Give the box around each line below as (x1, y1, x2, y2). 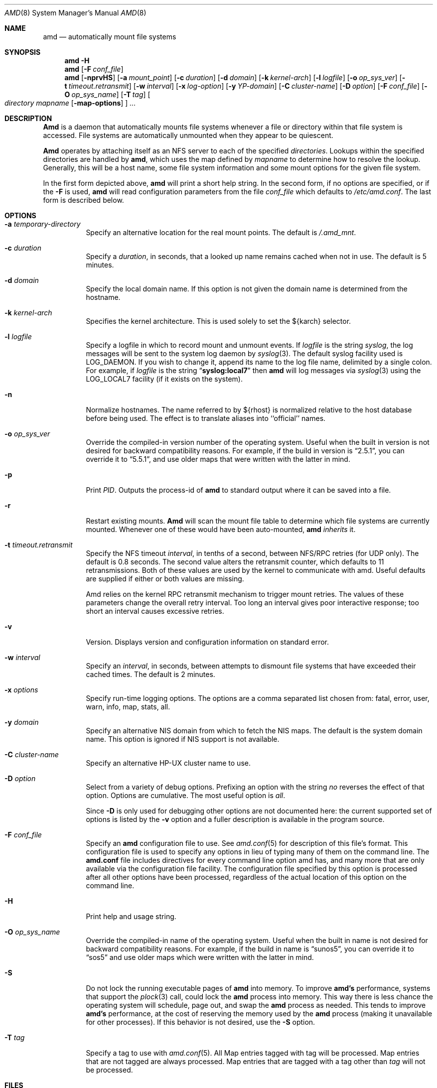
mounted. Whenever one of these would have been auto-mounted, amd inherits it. (86, 525, 356, 534)
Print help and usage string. (86, 912, 176, 921)
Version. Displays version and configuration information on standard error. (86, 638, 329, 646)
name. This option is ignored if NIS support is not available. (86, 735, 280, 743)
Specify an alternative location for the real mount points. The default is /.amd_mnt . (86, 228, 356, 237)
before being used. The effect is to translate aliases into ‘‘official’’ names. (86, 414, 326, 422)
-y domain (4, 718, 39, 726)
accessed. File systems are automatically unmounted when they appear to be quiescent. (43, 131, 333, 139)
